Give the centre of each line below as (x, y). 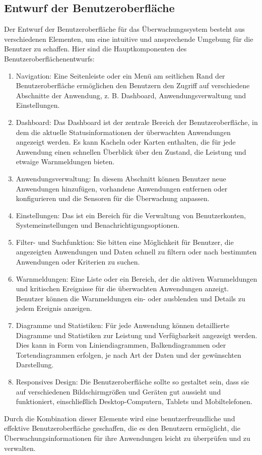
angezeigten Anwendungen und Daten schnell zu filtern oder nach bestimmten (136, 252)
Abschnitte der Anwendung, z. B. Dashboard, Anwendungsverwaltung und (131, 95)
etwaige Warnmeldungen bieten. (65, 161)
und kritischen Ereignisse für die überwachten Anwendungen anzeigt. (122, 288)
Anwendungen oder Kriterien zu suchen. (78, 262)
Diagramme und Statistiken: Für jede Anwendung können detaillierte (123, 325)
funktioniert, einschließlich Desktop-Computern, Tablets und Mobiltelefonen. (134, 401)
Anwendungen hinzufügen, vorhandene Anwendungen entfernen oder (122, 188)
